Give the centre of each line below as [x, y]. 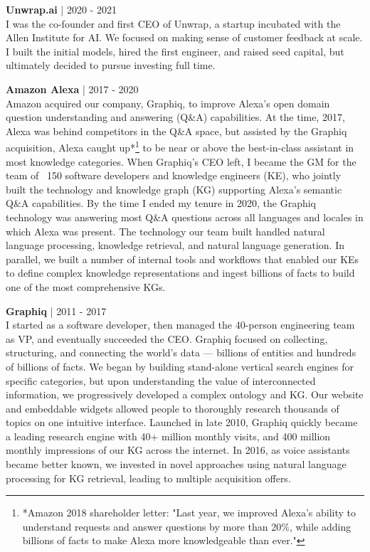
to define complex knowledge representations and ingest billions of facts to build [180, 273]
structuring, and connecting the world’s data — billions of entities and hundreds [181, 352]
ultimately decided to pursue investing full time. [111, 65]
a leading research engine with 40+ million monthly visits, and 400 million [168, 436]
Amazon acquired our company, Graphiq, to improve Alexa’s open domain [168, 103]
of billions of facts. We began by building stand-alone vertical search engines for [180, 366]
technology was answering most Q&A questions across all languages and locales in [185, 217]
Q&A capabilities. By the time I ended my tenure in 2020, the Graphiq [161, 203]
